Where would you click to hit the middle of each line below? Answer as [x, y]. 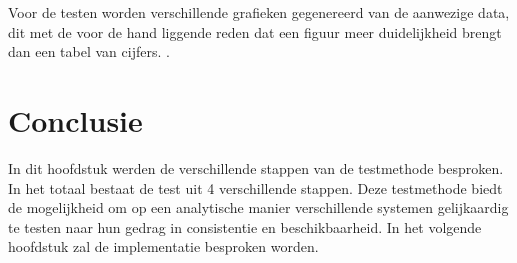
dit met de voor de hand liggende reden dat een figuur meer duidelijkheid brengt [255, 31]
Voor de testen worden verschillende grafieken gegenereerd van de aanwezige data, [259, 12]
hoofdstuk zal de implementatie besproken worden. [163, 246]
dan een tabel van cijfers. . [89, 51]
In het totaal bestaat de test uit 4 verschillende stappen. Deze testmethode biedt [255, 187]
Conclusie [75, 119]
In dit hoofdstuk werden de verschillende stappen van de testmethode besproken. [256, 167]
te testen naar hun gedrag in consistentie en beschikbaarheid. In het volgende [245, 226]
